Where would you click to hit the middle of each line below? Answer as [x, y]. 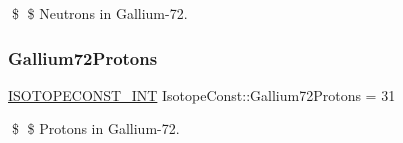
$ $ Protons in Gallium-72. [95, 128]
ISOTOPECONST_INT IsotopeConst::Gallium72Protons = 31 [202, 94]
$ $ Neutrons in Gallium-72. [99, 13]
